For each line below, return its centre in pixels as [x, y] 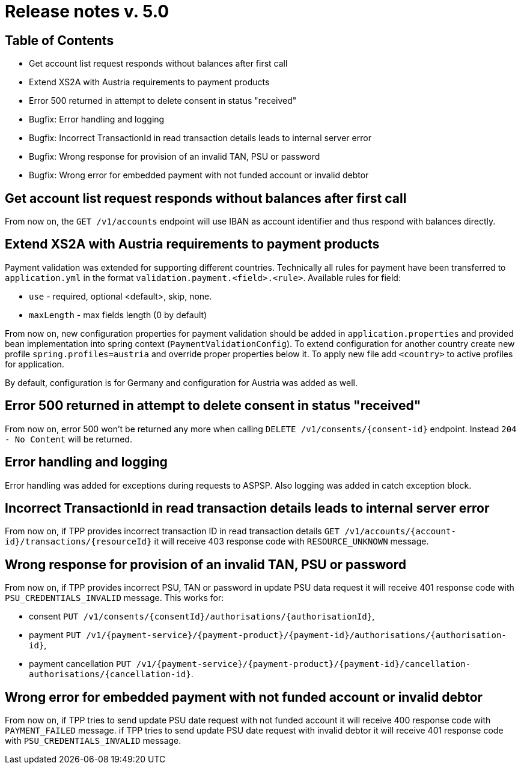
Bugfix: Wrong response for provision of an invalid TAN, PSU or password [175, 157]
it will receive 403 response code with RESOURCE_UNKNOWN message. [291, 541]
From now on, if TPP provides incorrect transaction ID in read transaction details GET [172, 531]
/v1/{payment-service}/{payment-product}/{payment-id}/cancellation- [303, 664]
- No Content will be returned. [69, 439]
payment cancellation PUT [80, 664]
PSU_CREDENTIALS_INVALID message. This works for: [114, 598]
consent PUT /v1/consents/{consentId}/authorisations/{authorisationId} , [202, 617]
